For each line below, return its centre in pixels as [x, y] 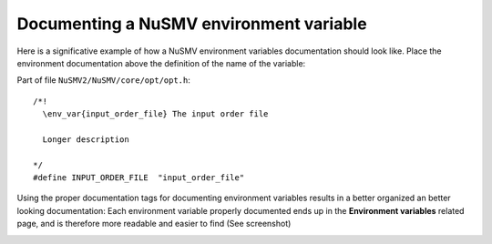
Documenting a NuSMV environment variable [192, 24]
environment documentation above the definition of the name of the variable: [161, 63]
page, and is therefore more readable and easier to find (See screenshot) [154, 224]
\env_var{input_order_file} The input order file [155, 114]
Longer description [86, 139]
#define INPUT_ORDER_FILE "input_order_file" [139, 178]
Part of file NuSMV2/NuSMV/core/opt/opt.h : [104, 80]
